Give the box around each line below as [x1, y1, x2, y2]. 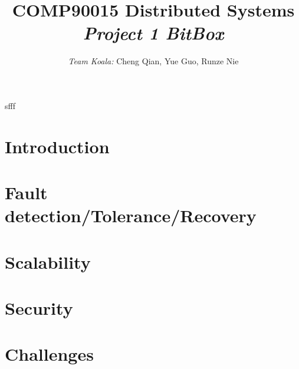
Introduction [5, 134, 110, 158]
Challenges [5, 342, 94, 366]
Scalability [5, 249, 91, 274]
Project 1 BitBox [83, 21, 224, 45]
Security [5, 296, 73, 319]
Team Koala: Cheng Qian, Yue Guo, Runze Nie [68, 55, 239, 67]
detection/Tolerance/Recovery [5, 203, 257, 228]
